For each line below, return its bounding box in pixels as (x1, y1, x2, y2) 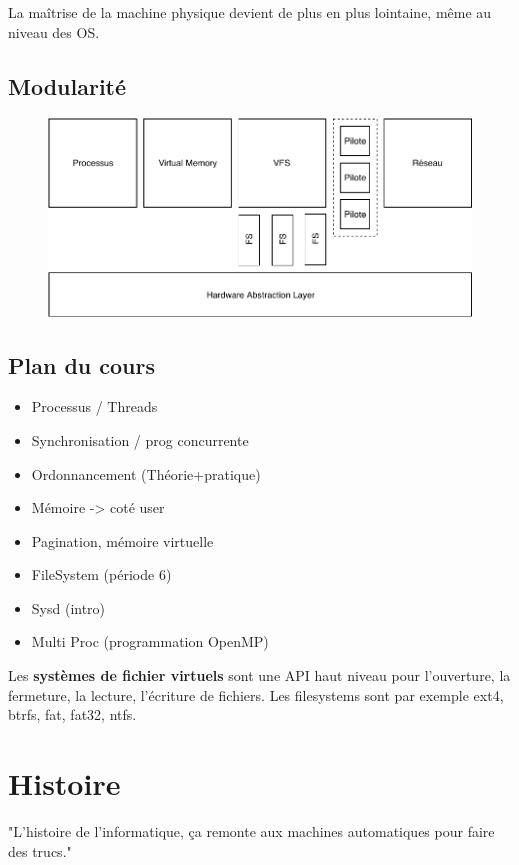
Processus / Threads (31, 396, 158, 417)
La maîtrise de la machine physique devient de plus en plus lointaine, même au (8, 2, 492, 22)
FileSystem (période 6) (31, 564, 172, 585)
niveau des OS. (8, 21, 100, 42)
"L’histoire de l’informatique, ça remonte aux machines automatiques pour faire (8, 820, 495, 841)
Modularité (8, 70, 127, 101)
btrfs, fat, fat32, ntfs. (8, 704, 137, 725)
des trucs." (8, 840, 72, 861)
